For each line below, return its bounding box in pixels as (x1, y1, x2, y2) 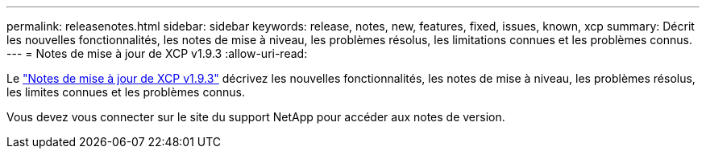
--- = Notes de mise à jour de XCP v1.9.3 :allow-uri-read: (6, 47, 308, 60)
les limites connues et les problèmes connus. (6, 85, 246, 99)
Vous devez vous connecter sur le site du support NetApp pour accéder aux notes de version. (6, 110, 505, 124)
